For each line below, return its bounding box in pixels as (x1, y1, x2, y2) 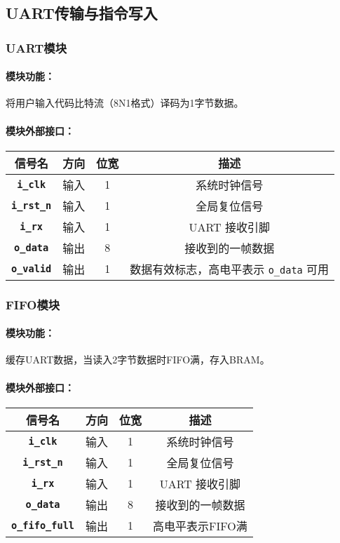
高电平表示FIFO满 (153, 517, 247, 534)
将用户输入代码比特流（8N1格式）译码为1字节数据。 (6, 95, 244, 110)
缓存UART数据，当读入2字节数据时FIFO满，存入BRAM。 (6, 352, 270, 367)
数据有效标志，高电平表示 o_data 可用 (130, 260, 329, 277)
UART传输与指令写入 (6, 2, 158, 24)
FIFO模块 (6, 295, 60, 313)
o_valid (11, 262, 52, 274)
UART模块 (6, 39, 67, 56)
